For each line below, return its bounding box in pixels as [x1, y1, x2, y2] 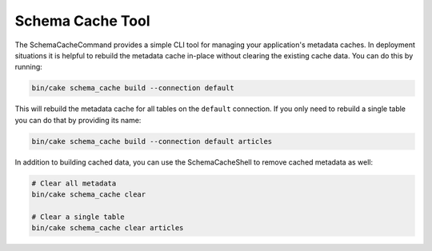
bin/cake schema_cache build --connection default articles [31, 137, 273, 145]
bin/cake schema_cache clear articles [31, 224, 184, 233]
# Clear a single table [31, 212, 126, 221]
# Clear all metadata [31, 178, 117, 188]
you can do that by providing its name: [14, 115, 142, 125]
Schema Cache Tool [14, 12, 150, 30]
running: [14, 62, 43, 72]
